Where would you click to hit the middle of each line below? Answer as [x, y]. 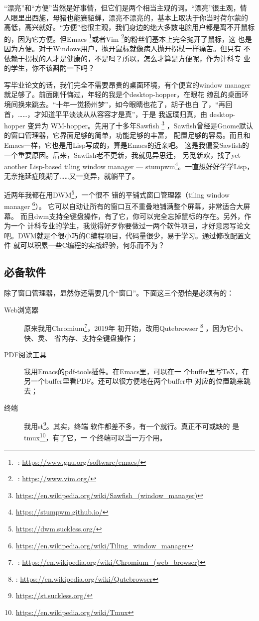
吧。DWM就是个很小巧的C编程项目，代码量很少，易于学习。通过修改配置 [124, 235]
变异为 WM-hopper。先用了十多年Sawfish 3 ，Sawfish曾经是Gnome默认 [140, 125]
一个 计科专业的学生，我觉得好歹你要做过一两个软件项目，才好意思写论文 [130, 226]
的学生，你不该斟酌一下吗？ [49, 68]
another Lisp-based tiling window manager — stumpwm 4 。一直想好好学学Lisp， [129, 165]
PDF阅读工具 [25, 355]
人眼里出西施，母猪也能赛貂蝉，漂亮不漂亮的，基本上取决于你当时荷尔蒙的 [126, 17]
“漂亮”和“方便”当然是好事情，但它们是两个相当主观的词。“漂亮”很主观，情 [126, 7]
